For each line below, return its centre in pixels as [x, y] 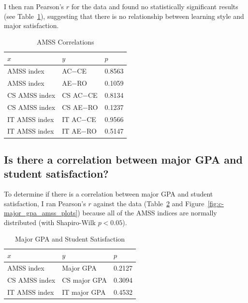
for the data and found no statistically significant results [155, 6]
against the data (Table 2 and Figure [149, 203]
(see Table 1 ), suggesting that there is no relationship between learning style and [124, 16]
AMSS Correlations [66, 41]
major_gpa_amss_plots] [41, 213]
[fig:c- [216, 203]
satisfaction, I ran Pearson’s [45, 203]
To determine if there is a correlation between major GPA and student [109, 194]
